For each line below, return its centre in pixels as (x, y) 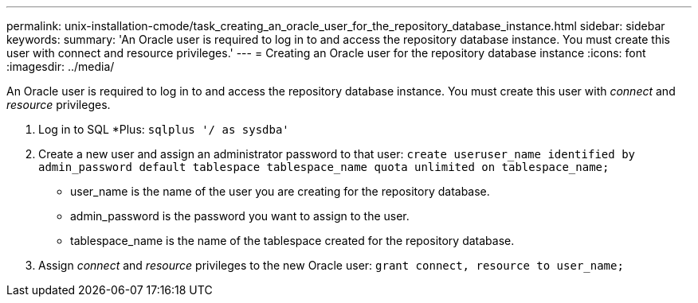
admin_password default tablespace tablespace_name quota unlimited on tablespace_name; (324, 167)
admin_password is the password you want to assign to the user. (240, 216)
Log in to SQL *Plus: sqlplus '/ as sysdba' (164, 129)
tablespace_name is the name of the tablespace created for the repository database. (292, 241)
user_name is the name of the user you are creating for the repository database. (280, 191)
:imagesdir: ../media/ (61, 66)
